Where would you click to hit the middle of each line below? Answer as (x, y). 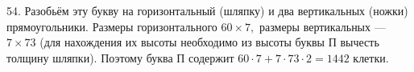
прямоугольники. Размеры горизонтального (112, 26)
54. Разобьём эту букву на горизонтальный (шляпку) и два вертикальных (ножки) (207, 10)
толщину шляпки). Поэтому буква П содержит (120, 57)
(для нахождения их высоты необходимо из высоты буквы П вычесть (209, 42)
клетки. (371, 57)
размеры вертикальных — (322, 26)
